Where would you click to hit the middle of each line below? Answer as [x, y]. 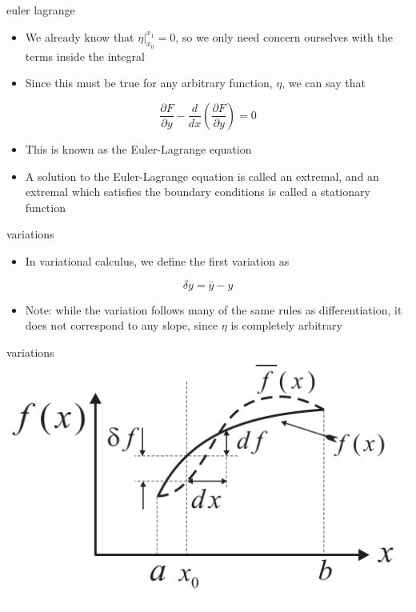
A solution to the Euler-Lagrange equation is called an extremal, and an [202, 176]
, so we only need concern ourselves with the [284, 36]
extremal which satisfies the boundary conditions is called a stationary [198, 192]
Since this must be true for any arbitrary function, [149, 83]
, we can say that [324, 83]
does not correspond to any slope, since [122, 325]
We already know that [80, 36]
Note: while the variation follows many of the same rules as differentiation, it [214, 309]
